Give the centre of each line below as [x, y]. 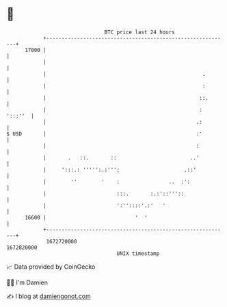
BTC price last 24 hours [139, 32]
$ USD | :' [105, 134]
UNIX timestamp [138, 253]
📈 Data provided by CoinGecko [51, 267]
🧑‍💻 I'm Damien [27, 282]
